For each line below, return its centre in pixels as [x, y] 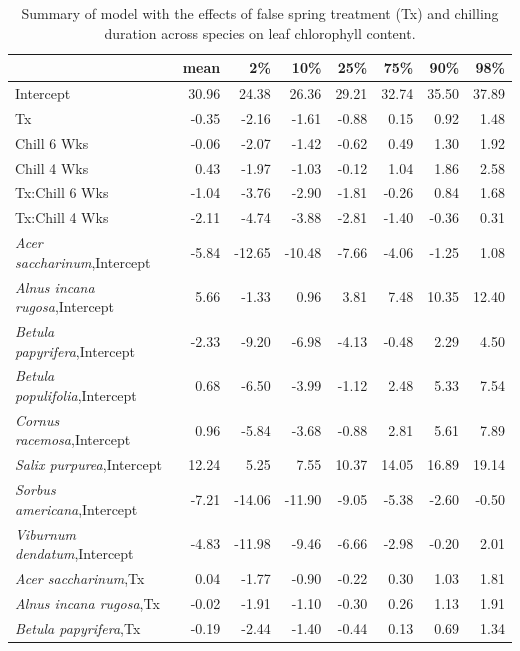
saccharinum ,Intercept [83, 261]
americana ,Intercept [76, 508]
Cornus [37, 419]
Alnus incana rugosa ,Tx [87, 602]
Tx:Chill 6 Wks [62, 192]
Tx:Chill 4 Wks [62, 217]
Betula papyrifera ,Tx [78, 627]
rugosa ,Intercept [65, 306]
